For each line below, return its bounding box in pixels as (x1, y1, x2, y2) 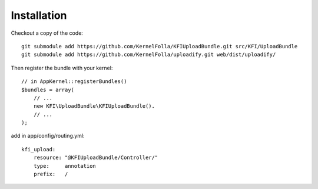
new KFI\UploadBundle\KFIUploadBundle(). (33, 103, 155, 110)
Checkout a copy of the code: (11, 29, 84, 37)
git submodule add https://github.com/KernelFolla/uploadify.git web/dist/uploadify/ (21, 51, 276, 58)
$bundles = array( (21, 86, 75, 93)
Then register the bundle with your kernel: (11, 64, 113, 71)
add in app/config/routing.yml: (11, 132, 85, 140)
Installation (11, 9, 67, 22)
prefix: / (33, 171, 68, 178)
